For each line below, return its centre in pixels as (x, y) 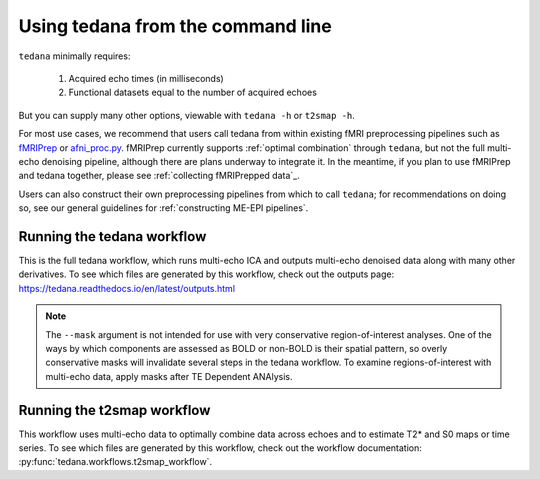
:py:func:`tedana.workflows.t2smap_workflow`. (115, 462)
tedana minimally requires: (74, 56)
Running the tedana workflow (112, 236)
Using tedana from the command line (175, 26)
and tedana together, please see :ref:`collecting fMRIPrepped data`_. (159, 176)
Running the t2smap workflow (114, 410)
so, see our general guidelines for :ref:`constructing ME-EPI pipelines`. (163, 208)
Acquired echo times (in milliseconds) (146, 78)
